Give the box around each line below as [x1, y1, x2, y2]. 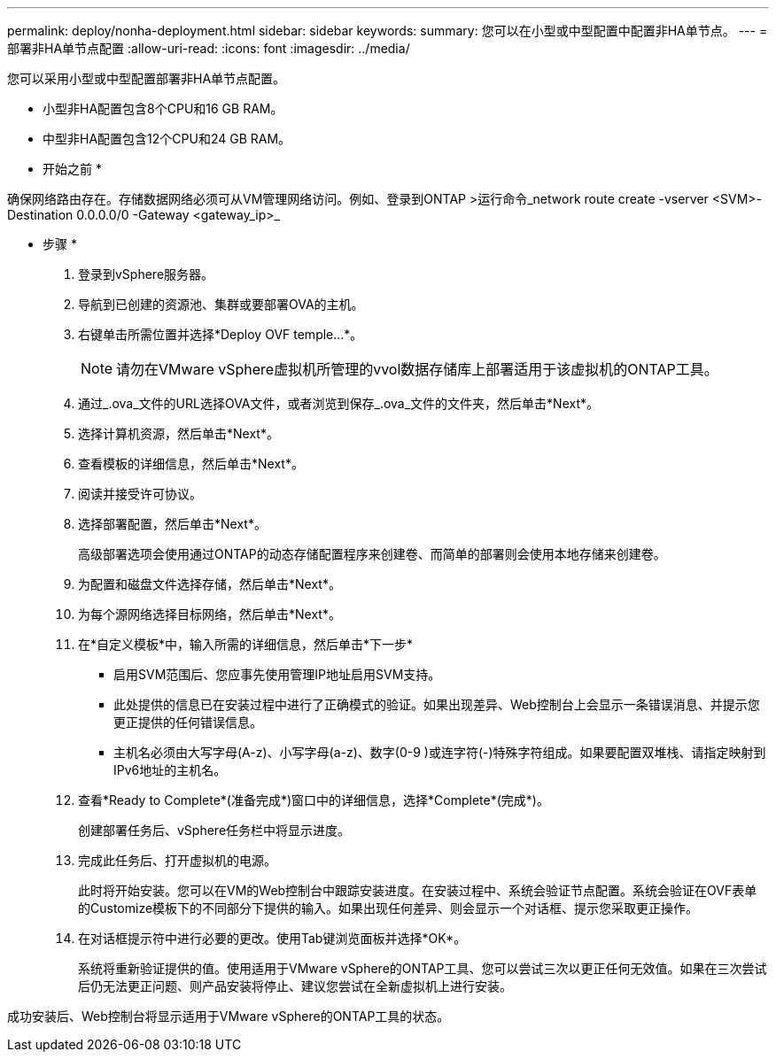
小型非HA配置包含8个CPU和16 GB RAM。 [43, 101, 283, 116]
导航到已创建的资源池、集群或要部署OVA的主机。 [78, 297, 364, 312]
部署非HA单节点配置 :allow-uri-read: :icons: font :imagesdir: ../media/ [7, 41, 410, 56]
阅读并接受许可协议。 [78, 486, 202, 501]
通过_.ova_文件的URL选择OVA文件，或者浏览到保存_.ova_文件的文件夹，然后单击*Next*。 [78, 396, 600, 411]
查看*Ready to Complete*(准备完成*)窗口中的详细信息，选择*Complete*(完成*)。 [78, 792, 549, 808]
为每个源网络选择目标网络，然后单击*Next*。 [78, 607, 341, 622]
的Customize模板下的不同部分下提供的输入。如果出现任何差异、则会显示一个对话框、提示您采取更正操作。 [78, 901, 699, 916]
